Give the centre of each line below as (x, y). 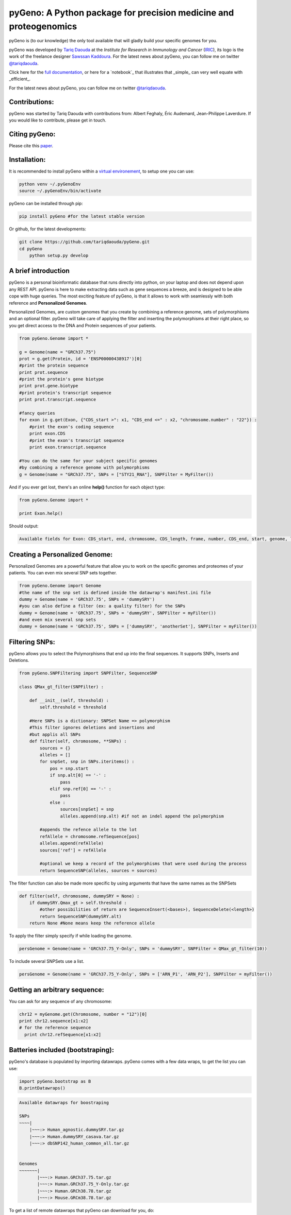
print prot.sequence (43, 372)
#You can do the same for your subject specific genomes (88, 461)
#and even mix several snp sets (58, 620)
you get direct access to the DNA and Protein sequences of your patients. (83, 325)
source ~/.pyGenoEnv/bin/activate (60, 191)
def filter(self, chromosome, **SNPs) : (78, 741)
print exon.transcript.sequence (68, 447)
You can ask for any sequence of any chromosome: (61, 1001)
